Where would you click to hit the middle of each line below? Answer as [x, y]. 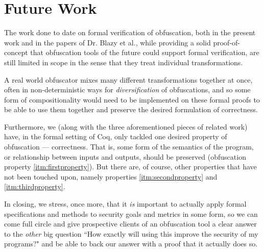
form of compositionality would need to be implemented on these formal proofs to [132, 99]
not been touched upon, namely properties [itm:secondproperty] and [111, 176]
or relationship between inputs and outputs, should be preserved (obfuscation [125, 156]
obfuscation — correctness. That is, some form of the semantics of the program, [129, 147]
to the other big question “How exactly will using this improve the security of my [131, 233]
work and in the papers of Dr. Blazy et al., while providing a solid [107, 42]
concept [16, 52]
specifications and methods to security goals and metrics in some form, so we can [131, 213]
